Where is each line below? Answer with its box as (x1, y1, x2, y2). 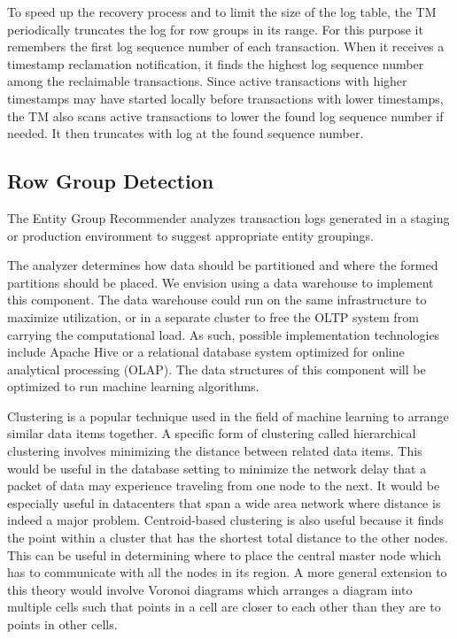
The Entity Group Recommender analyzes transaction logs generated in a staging (7, 208, 450, 227)
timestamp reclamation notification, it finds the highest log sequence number (7, 54, 424, 73)
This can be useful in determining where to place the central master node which (7, 545, 441, 564)
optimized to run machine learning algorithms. (7, 377, 259, 396)
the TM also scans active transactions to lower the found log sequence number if (7, 106, 444, 125)
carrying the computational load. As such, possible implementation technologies (7, 325, 440, 343)
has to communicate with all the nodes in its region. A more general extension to (7, 563, 447, 581)
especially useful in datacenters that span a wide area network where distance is (7, 493, 441, 512)
